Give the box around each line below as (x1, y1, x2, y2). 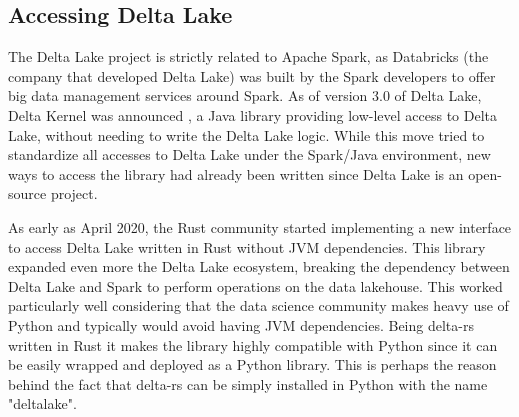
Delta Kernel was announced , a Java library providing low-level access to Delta (8, 104, 498, 125)
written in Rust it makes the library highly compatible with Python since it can (8, 334, 498, 355)
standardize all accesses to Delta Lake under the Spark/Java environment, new (8, 144, 491, 165)
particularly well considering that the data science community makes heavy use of (8, 295, 509, 316)
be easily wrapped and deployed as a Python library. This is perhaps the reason (8, 354, 497, 375)
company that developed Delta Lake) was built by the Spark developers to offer (8, 65, 496, 86)
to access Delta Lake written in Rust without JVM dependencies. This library (8, 236, 486, 257)
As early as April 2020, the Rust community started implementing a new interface (8, 216, 512, 237)
